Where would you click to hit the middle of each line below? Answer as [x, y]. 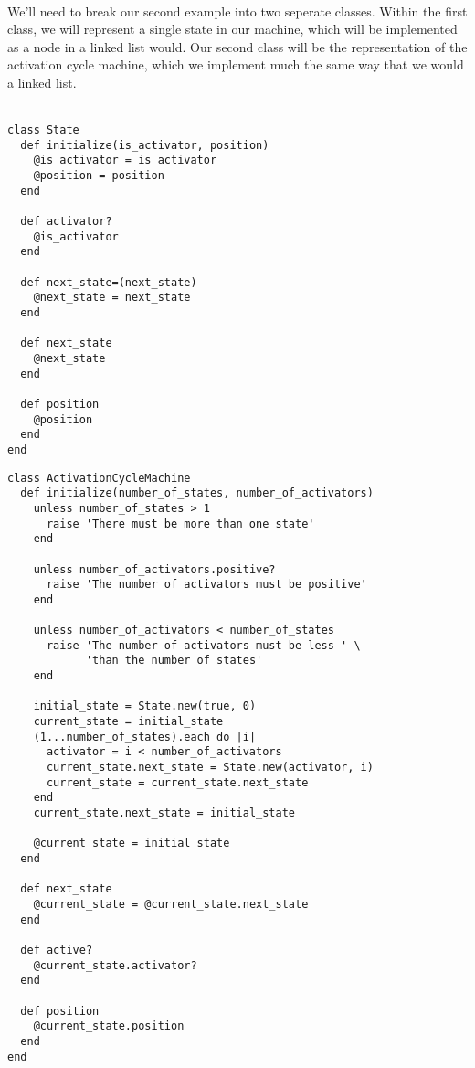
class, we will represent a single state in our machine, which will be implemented [232, 29]
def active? [57, 950]
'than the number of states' [174, 661]
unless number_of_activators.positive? [154, 569]
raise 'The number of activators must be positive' [206, 585]
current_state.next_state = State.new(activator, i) [210, 768]
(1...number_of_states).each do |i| [145, 737]
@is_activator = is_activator [125, 160]
